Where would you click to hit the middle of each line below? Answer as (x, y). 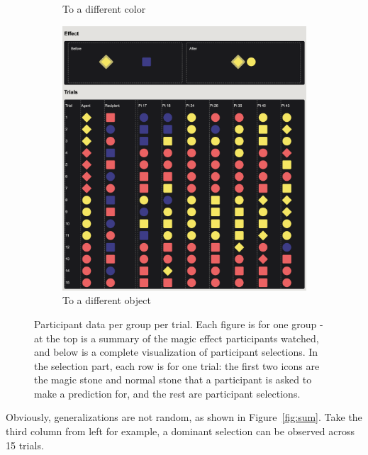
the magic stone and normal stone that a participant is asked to (173, 380)
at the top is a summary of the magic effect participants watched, (177, 338)
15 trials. (25, 445)
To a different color (104, 9)
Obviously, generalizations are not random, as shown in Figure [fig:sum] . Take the (184, 417)
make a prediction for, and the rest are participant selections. (167, 393)
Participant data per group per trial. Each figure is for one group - (179, 324)
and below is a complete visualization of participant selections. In (176, 352)
